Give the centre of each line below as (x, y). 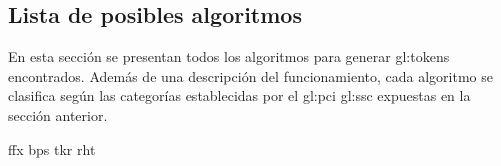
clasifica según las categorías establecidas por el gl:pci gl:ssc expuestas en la (239, 95)
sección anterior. (58, 114)
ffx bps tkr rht (52, 148)
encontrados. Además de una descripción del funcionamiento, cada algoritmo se (250, 75)
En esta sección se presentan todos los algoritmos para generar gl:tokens (229, 56)
